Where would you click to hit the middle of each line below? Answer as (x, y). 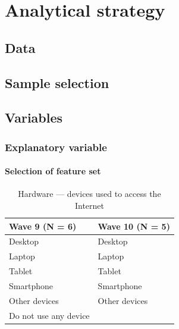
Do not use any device (49, 315)
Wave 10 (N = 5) (134, 226)
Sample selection (57, 82)
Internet (89, 205)
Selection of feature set (53, 171)
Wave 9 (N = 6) (43, 226)
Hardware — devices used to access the (89, 194)
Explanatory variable (56, 147)
